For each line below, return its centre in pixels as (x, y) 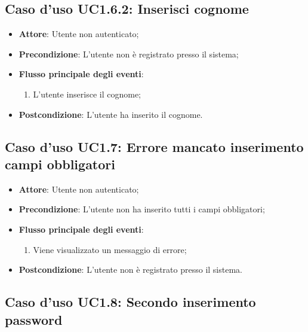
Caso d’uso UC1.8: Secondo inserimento (130, 302)
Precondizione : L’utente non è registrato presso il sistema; (129, 54)
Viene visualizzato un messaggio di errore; (110, 249)
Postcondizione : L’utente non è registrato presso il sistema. (130, 269)
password (34, 319)
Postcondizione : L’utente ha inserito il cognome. (111, 114)
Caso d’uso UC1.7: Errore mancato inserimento (154, 146)
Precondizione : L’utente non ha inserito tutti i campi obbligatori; (142, 209)
